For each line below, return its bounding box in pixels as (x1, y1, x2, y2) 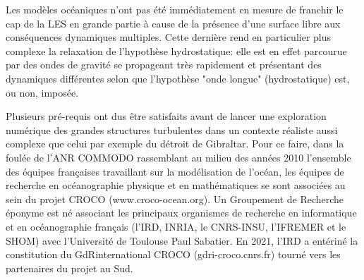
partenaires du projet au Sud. (6, 260, 133, 275)
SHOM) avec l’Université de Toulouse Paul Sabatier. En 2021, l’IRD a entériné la (6, 233, 358, 248)
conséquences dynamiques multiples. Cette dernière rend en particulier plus (6, 30, 332, 44)
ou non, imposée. (6, 85, 79, 99)
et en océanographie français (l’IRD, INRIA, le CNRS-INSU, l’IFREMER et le (6, 219, 346, 233)
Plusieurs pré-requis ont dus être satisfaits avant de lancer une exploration (6, 109, 327, 123)
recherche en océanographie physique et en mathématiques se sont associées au (6, 178, 346, 193)
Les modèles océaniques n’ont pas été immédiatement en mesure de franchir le (6, 2, 344, 16)
